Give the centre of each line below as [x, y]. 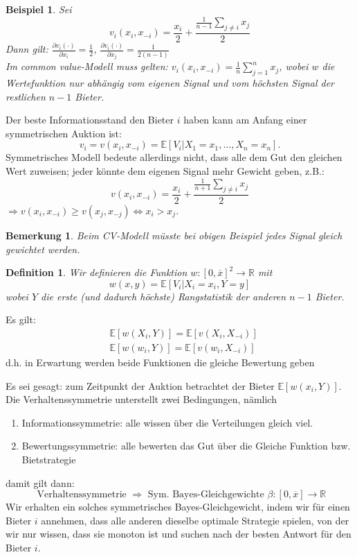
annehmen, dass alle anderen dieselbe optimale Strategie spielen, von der [195, 520]
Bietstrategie [49, 459]
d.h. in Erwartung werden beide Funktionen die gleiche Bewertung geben [160, 362]
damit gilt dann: [40, 482]
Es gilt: [21, 319]
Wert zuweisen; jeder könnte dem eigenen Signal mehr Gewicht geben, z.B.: [165, 171]
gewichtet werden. [43, 249]
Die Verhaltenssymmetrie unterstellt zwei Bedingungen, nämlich [141, 399]
